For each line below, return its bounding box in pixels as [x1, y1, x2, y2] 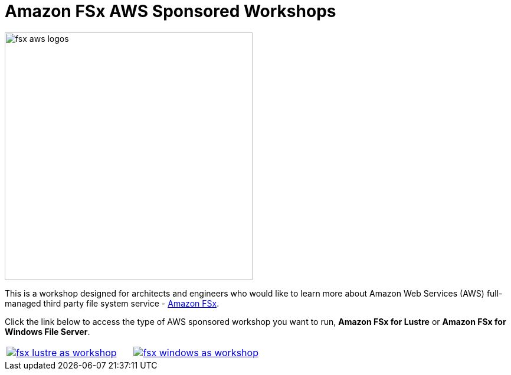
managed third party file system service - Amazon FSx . [5, 298, 220, 308]
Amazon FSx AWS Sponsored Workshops [5, 1, 336, 21]
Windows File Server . [5, 326, 90, 337]
